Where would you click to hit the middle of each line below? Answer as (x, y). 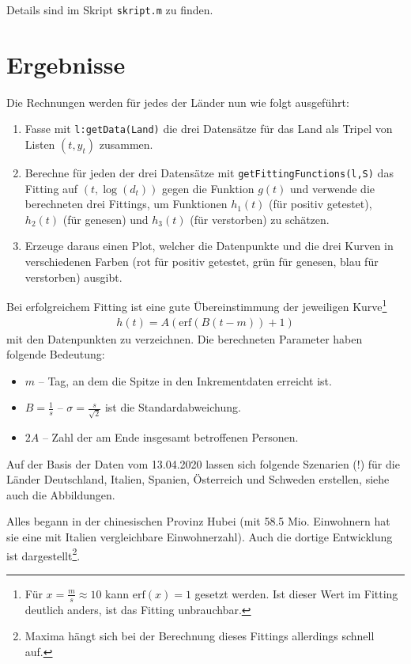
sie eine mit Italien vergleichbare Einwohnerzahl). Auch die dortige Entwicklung (200, 536)
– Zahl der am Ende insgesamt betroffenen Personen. (170, 437)
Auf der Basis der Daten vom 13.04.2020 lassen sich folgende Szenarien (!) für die (203, 463)
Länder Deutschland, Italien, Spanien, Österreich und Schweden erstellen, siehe (198, 479)
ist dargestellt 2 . (43, 554)
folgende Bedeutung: (56, 354)
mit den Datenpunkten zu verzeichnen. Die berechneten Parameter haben (185, 338)
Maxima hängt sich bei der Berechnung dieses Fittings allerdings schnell (200, 636)
